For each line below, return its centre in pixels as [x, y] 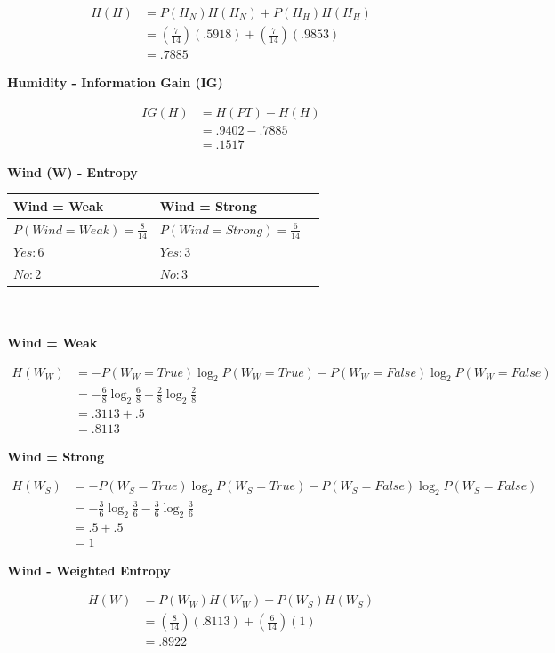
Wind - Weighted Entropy [89, 570]
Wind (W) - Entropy [72, 171]
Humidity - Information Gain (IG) [115, 82]
